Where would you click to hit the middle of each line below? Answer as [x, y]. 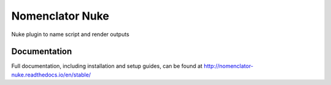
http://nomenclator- [229, 66]
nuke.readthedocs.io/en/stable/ [51, 75]
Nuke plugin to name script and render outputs [70, 34]
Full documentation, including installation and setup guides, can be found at [107, 66]
